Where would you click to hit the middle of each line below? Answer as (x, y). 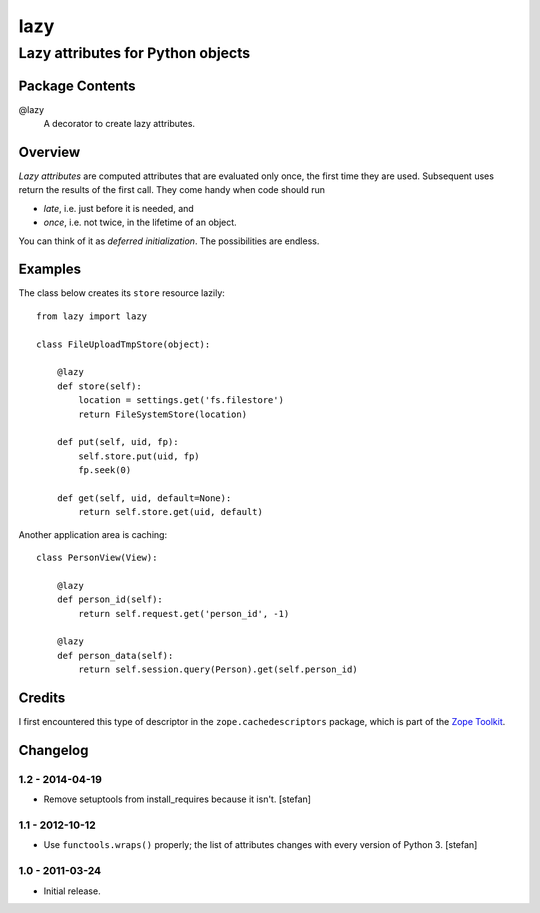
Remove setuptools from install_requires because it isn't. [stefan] (177, 799)
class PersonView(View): (97, 558)
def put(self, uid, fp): (117, 442)
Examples (50, 269)
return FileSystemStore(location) (163, 414)
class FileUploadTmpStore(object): (123, 344)
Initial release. (72, 891)
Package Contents (77, 85)
